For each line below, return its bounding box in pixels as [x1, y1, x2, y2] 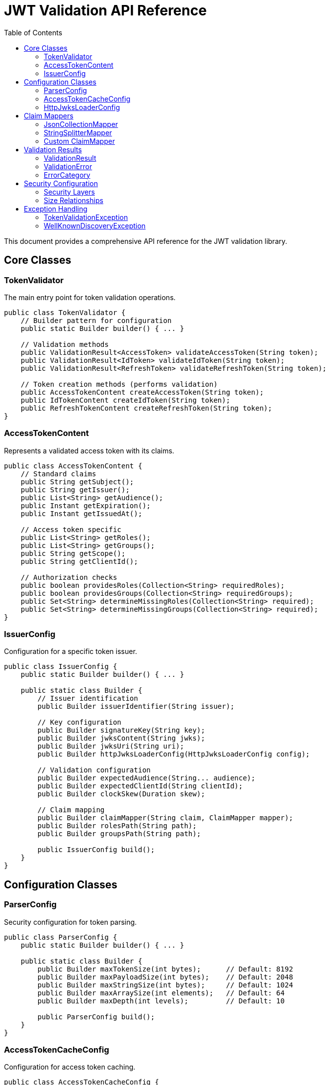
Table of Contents [4, 28, 63, 37]
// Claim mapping [37, 806, 105, 814]
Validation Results [24, 145, 82, 154]
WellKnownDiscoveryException [44, 221, 146, 230]
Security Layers [44, 187, 95, 196]
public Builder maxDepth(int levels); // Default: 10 [37, 996, 285, 1005]
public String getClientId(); [20, 557, 138, 565]
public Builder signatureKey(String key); [37, 726, 205, 735]
